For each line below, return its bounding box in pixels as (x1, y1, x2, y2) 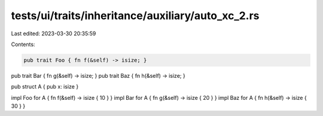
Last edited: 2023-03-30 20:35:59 (11, 30, 96, 37)
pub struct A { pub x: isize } (11, 83, 79, 90)
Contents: (11, 41, 35, 48)
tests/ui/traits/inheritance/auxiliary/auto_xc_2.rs (11, 9, 260, 22)
